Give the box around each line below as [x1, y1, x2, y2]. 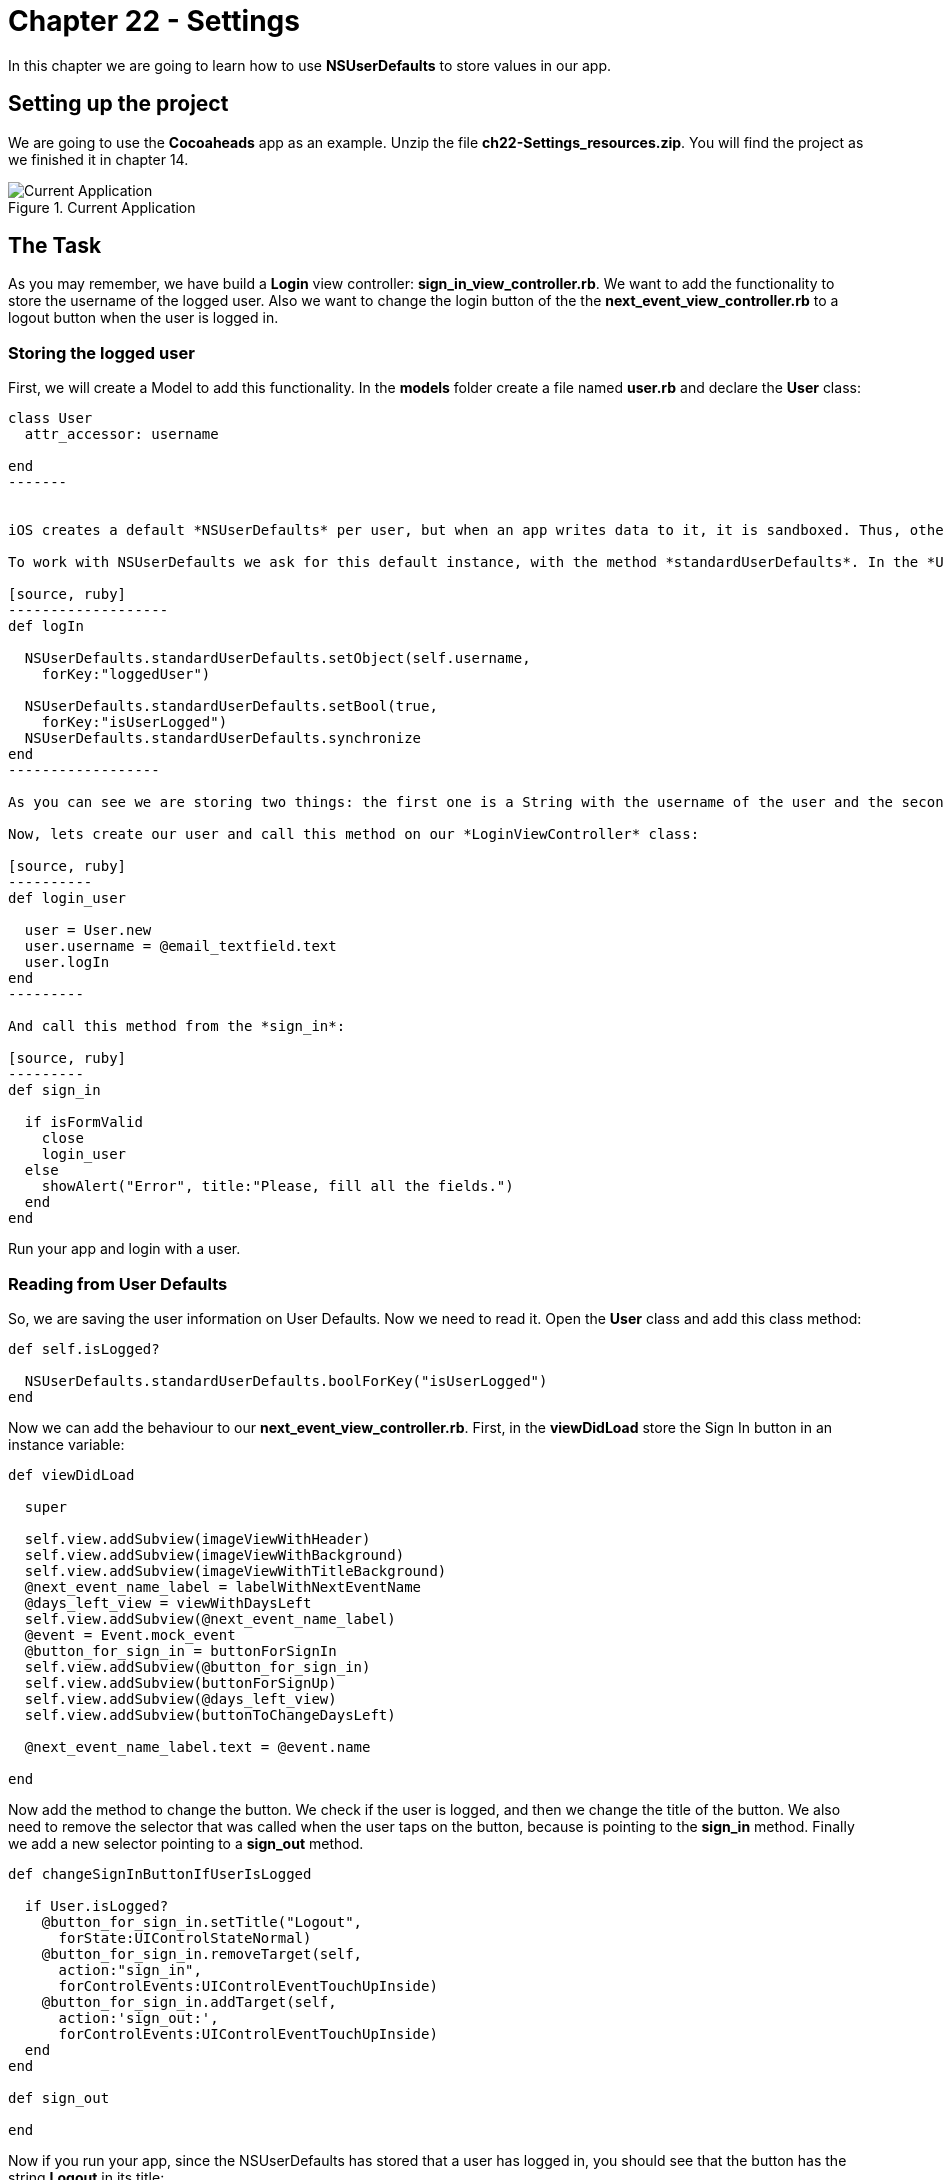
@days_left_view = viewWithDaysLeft [24, 1594, 312, 1611]
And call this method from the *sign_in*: [8, 1018, 346, 1035]
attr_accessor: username [24, 426, 219, 443]
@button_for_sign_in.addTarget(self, [41, 1993, 337, 2010]
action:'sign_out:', [58, 2009, 219, 2026]
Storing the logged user [8, 342, 195, 363]
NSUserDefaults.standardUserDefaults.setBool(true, [24, 698, 438, 715]
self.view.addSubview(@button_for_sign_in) [24, 1658, 371, 1675]
